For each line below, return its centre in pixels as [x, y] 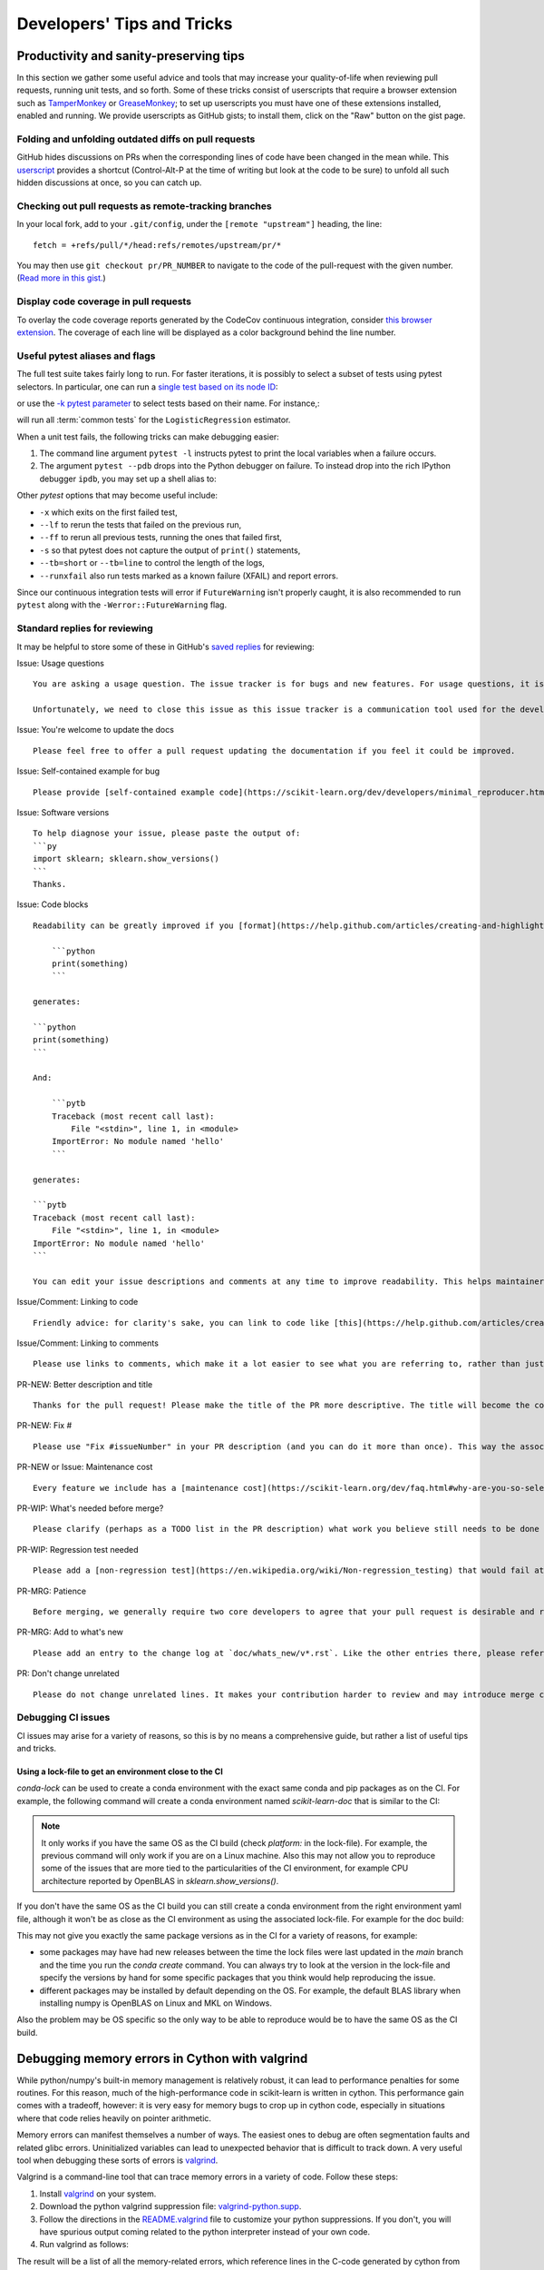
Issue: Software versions [63, 813]
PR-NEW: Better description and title [85, 1384]
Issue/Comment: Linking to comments [87, 1343]
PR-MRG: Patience [51, 1591]
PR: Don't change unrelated [68, 1673]
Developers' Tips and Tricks [125, 24]
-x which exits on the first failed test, [108, 512]
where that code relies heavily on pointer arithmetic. [114, 2118]
